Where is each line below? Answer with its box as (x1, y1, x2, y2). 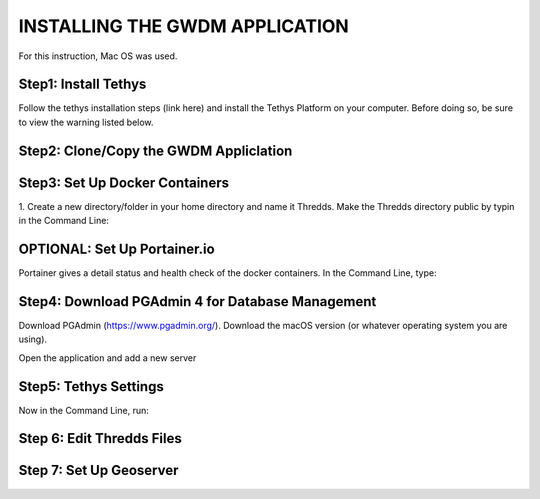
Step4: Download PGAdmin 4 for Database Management (18, 293, 377, 310)
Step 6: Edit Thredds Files (18, 430, 182, 447)
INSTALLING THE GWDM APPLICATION (18, 15, 349, 37)
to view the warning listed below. (18, 116, 154, 128)
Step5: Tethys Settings (18, 378, 164, 395)
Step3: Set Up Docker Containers (18, 174, 230, 191)
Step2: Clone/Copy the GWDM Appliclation (18, 142, 293, 159)
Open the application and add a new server (18, 351, 197, 364)
